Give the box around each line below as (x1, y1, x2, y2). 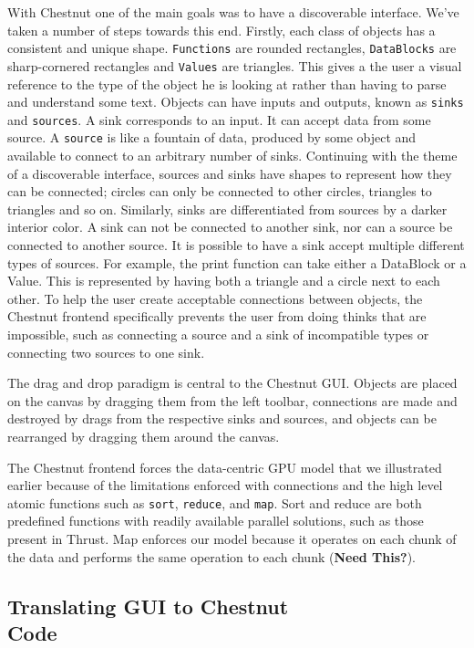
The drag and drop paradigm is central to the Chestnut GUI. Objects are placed (7, 373, 458, 392)
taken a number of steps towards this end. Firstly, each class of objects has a (7, 20, 436, 39)
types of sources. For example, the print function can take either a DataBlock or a (7, 253, 467, 272)
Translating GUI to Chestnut (7, 591, 289, 620)
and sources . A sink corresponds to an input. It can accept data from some (7, 110, 431, 129)
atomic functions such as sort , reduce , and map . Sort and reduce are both (7, 493, 422, 512)
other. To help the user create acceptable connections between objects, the (7, 288, 423, 308)
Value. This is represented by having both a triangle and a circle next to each (7, 271, 440, 290)
